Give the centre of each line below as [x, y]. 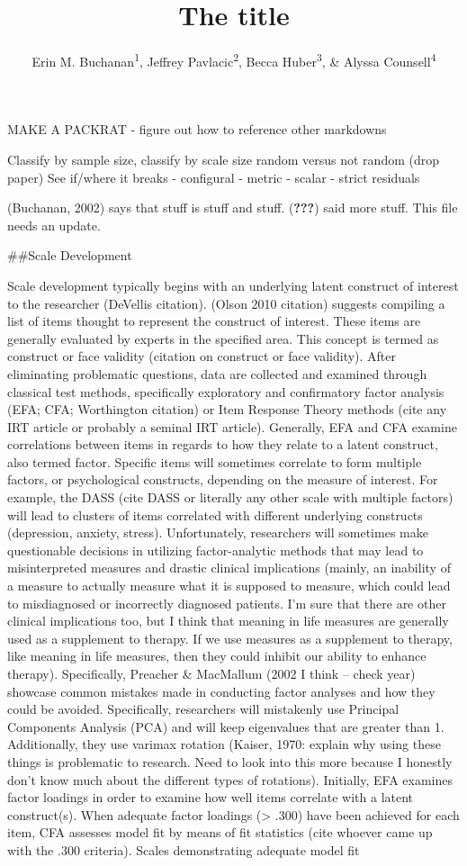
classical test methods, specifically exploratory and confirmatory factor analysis [226, 391]
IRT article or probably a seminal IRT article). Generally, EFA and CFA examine [232, 426]
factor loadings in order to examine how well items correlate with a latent [211, 797]
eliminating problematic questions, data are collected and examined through [217, 373]
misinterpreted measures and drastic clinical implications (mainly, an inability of [229, 568]
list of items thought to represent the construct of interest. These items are [214, 321]
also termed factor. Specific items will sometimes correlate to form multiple [215, 461]
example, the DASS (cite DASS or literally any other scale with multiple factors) [230, 497]
